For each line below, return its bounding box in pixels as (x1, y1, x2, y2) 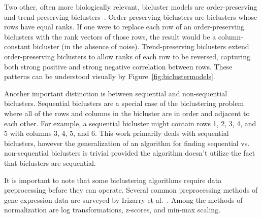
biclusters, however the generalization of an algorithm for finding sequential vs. (4, 137, 250, 148)
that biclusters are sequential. (4, 157, 96, 168)
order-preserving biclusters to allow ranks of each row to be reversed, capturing (4, 51, 250, 61)
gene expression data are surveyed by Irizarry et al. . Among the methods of (4, 194, 243, 205)
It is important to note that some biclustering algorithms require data (4, 174, 222, 185)
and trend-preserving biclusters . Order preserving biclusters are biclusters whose (4, 11, 257, 22)
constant (4, 41, 30, 52)
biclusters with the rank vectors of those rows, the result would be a (4, 31, 216, 42)
